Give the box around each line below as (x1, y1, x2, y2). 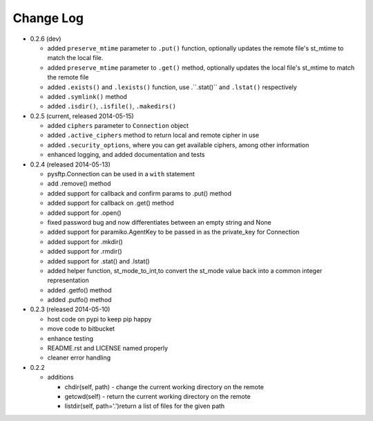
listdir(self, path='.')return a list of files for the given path (64, 402, 225, 411)
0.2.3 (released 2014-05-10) (30, 305, 111, 314)
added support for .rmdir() (47, 247, 122, 256)
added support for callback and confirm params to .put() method (47, 189, 231, 197)
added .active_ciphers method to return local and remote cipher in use (47, 131, 259, 140)
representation (47, 277, 89, 285)
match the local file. (47, 54, 104, 62)
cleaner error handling (47, 353, 111, 362)
